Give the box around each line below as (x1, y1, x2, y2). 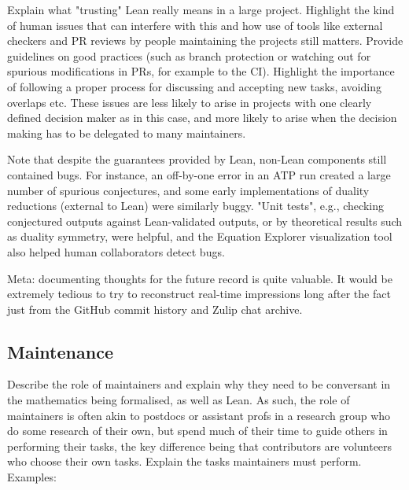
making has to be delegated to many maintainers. (7, 124, 246, 141)
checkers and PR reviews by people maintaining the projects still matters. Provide (7, 32, 403, 49)
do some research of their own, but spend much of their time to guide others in (7, 422, 388, 439)
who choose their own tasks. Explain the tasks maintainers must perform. (7, 453, 362, 470)
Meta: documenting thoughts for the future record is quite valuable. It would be (7, 270, 392, 286)
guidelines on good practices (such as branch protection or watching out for (7, 47, 371, 64)
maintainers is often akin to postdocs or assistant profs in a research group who (7, 407, 391, 423)
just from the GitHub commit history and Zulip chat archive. (7, 300, 303, 317)
